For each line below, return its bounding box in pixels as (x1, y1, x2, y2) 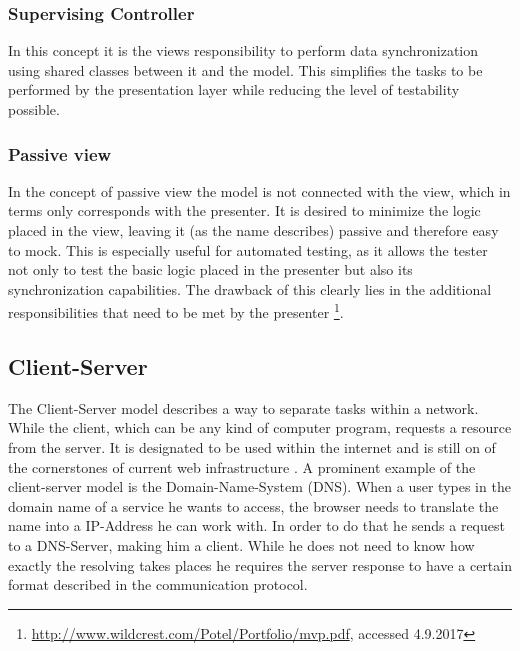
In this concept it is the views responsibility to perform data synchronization (8, 40, 479, 61)
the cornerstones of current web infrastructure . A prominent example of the (8, 456, 476, 477)
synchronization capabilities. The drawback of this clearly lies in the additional (8, 278, 492, 299)
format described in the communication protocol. (8, 574, 308, 595)
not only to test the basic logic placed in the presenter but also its (8, 259, 413, 280)
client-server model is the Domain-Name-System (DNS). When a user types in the (8, 476, 511, 497)
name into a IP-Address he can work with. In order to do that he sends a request (8, 515, 505, 536)
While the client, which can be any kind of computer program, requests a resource (8, 417, 512, 438)
